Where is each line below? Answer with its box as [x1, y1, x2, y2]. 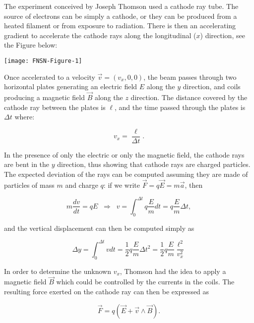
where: [14, 111, 35, 122]
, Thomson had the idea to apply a [120, 266, 226, 276]
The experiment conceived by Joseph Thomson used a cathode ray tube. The [4, 1, 239, 11]
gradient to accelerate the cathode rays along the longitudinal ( [4, 30, 196, 40]
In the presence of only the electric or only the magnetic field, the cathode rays [4, 149, 245, 160]
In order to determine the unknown [4, 266, 111, 276]
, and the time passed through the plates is [114, 102, 246, 112]
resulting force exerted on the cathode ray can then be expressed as [4, 286, 209, 297]
